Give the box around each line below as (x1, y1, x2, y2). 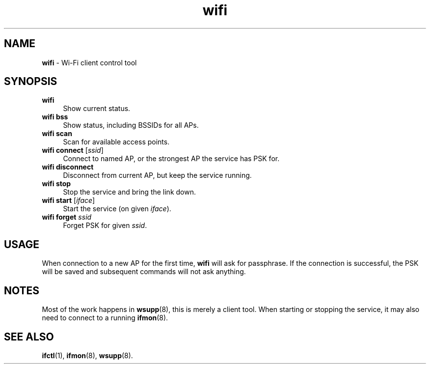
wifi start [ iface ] (42, 196, 95, 205)
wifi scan (42, 129, 72, 138)
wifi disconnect (42, 163, 94, 171)
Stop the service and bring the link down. (63, 188, 196, 197)
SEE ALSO (4, 330, 54, 343)
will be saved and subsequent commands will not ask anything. (42, 267, 246, 276)
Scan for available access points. (63, 138, 170, 146)
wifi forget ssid (42, 213, 92, 222)
